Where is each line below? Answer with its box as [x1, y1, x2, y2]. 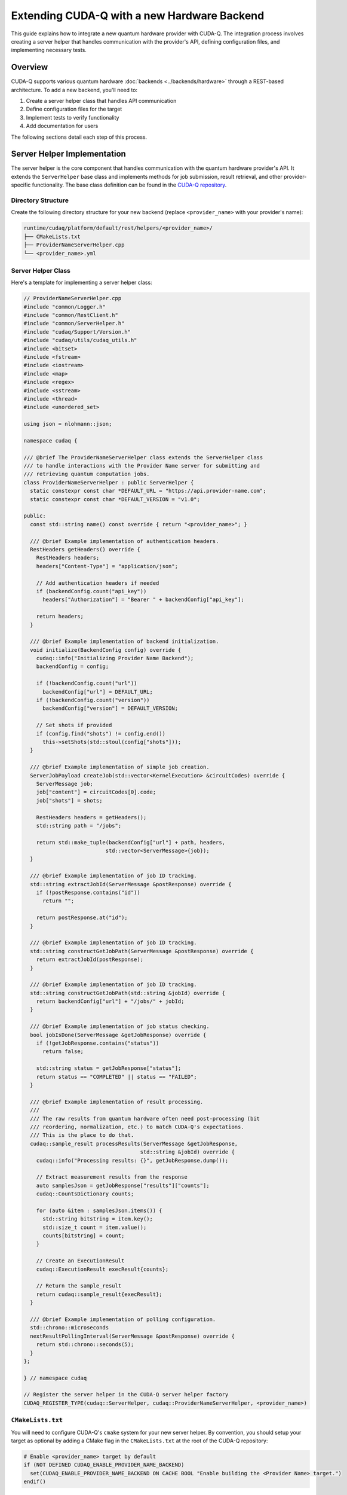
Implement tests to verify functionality [26, 114, 119, 121]
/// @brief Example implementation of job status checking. [30, 1023, 210, 1030]
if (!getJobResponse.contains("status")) [36, 1040, 159, 1046]
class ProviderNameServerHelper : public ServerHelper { [23, 479, 194, 486]
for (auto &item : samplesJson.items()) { [36, 1207, 162, 1214]
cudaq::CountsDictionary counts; [36, 1191, 134, 1197]
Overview [11, 62, 48, 72]
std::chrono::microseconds [30, 1325, 109, 1331]
